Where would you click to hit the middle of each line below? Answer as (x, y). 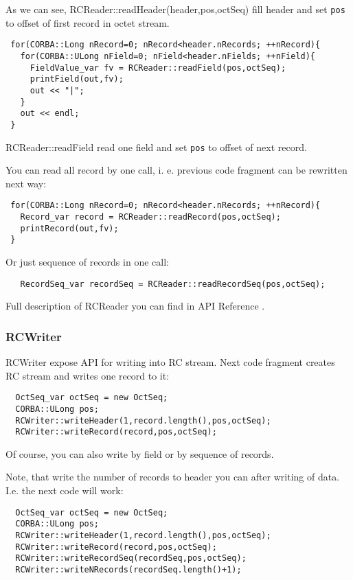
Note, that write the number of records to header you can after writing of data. (173, 477)
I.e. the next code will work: (65, 490)
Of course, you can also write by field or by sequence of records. (140, 453)
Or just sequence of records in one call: (87, 261)
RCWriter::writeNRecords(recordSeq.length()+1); (128, 569)
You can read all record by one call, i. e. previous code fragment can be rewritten (176, 170)
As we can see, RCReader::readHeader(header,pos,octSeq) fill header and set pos (175, 9)
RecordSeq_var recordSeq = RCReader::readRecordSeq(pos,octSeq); (173, 284)
